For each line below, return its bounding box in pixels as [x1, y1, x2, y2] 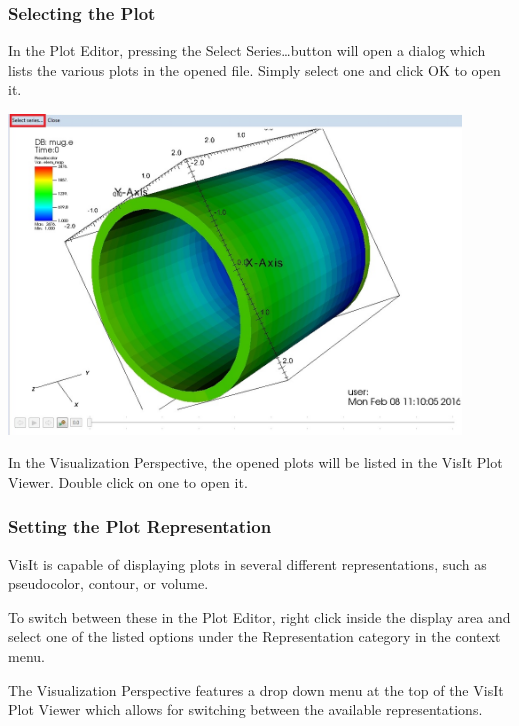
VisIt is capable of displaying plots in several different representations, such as [8, 553, 487, 574]
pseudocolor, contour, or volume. [8, 573, 209, 594]
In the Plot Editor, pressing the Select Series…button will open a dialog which [8, 40, 486, 61]
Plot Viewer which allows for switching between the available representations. [8, 699, 483, 720]
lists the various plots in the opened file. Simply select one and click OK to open [8, 59, 501, 80]
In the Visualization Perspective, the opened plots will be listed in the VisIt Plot [8, 452, 503, 473]
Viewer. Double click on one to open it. [8, 471, 248, 492]
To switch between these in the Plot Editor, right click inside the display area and [8, 606, 511, 627]
